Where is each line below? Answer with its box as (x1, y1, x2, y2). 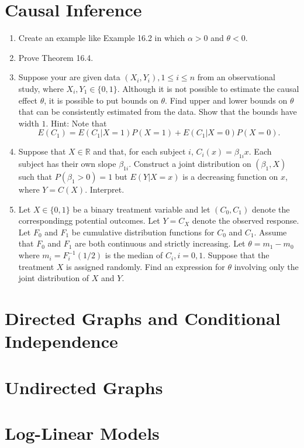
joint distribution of (18, 272, 89, 284)
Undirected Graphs (5, 375, 163, 399)
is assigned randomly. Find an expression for (66, 260, 225, 272)
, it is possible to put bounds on (44, 94, 158, 106)
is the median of (105, 249, 163, 261)
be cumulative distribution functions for (71, 225, 215, 238)
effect (18, 94, 38, 106)
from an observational (197, 71, 275, 83)
